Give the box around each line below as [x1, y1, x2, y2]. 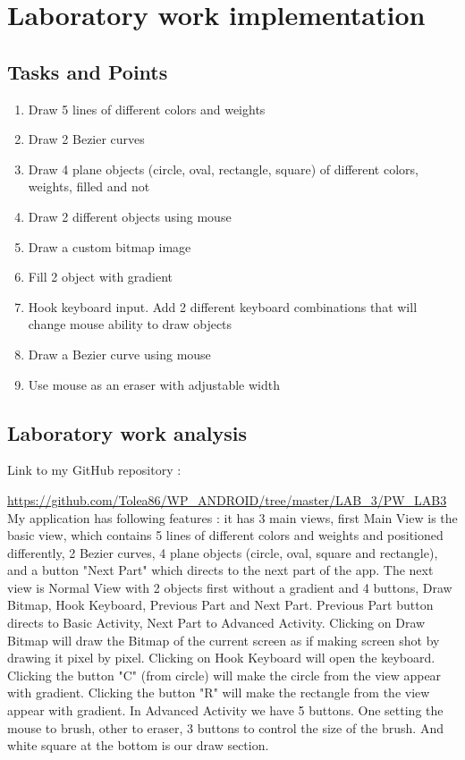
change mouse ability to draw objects [28, 315, 232, 334]
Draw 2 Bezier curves [28, 130, 145, 148]
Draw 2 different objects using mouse [28, 207, 232, 225]
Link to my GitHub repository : [7, 460, 182, 479]
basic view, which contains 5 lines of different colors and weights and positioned [7, 526, 444, 545]
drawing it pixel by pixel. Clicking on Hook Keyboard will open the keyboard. [7, 648, 435, 667]
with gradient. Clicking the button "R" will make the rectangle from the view [7, 683, 430, 702]
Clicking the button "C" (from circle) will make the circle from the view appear [7, 665, 442, 684]
